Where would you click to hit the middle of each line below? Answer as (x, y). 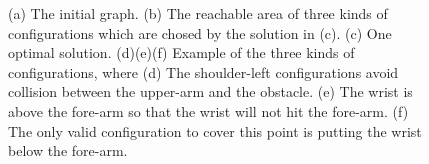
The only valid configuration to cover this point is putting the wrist (215, 130)
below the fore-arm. (68, 150)
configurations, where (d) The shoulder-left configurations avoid (203, 71)
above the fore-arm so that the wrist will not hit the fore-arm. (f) (208, 110)
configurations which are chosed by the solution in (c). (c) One (200, 32)
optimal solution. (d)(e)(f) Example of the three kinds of (181, 52)
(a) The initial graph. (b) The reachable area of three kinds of (198, 13)
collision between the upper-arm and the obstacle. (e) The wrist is (210, 91)
